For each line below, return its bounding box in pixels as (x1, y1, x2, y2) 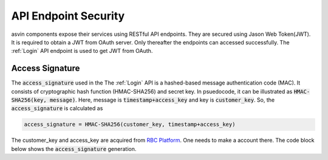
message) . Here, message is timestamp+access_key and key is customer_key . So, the (49, 96, 275, 103)
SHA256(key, (11, 97, 47, 103)
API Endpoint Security (11, 9, 125, 23)
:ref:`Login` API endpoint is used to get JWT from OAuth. (11, 47, 153, 55)
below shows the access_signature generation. (11, 145, 137, 152)
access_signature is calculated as (11, 105, 103, 112)
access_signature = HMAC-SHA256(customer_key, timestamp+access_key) (24, 121, 236, 128)
